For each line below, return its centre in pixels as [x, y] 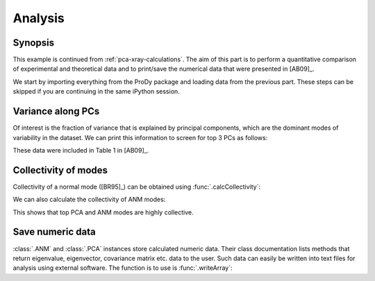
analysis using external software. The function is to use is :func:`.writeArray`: [123, 268]
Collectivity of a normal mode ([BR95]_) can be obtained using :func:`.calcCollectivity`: [136, 187]
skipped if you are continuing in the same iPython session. [96, 92]
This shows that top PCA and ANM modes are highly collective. [103, 212]
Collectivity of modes [60, 170]
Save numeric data [55, 232]
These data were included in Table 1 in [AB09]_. [81, 150]
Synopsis [34, 43]
